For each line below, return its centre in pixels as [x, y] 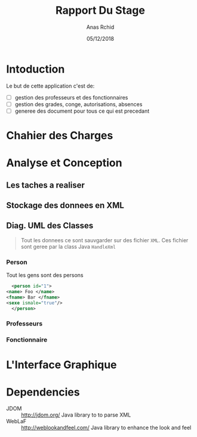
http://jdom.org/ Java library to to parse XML [76, 415]
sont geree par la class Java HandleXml [68, 246]
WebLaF [16, 421]
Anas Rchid [100, 27]
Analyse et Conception [64, 163]
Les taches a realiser [46, 185]
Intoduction [36, 69]
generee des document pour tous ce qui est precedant [82, 111]
